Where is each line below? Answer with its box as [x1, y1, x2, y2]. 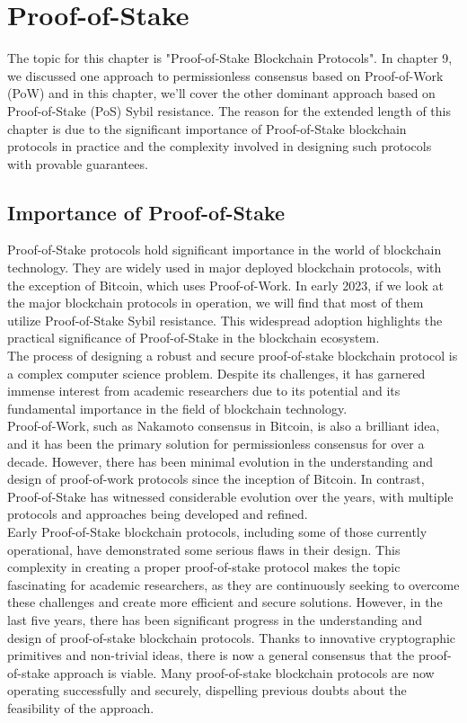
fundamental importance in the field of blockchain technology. [7, 398, 348, 417]
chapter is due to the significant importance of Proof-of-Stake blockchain [7, 119, 407, 138]
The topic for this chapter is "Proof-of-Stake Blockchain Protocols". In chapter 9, [7, 49, 453, 67]
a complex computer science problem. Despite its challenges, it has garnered [7, 363, 426, 382]
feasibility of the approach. [7, 698, 154, 717]
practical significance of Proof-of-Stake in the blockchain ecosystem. [7, 328, 380, 347]
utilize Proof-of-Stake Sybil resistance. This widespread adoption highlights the [7, 310, 443, 329]
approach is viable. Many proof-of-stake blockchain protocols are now [53, 663, 435, 682]
